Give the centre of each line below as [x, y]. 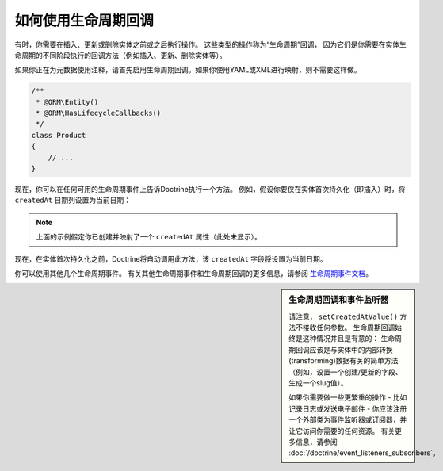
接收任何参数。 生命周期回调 [349, 327]
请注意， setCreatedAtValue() [344, 316]
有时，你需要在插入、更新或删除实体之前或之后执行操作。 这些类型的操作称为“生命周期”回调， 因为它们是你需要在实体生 [211, 44]
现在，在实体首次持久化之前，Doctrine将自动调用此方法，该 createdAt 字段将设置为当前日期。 [171, 258]
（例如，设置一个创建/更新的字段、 [346, 372]
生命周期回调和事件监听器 [339, 300]
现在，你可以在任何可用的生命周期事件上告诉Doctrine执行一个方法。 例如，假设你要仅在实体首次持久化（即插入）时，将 [210, 190]
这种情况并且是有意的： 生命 [349, 339]
